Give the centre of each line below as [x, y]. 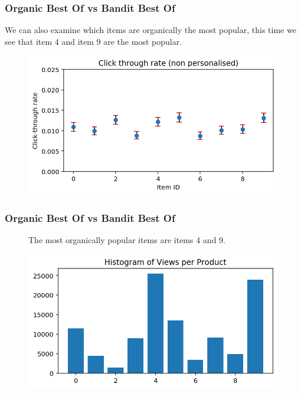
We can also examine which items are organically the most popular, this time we [150, 30]
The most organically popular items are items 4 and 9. [127, 240]
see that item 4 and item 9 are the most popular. [94, 41]
